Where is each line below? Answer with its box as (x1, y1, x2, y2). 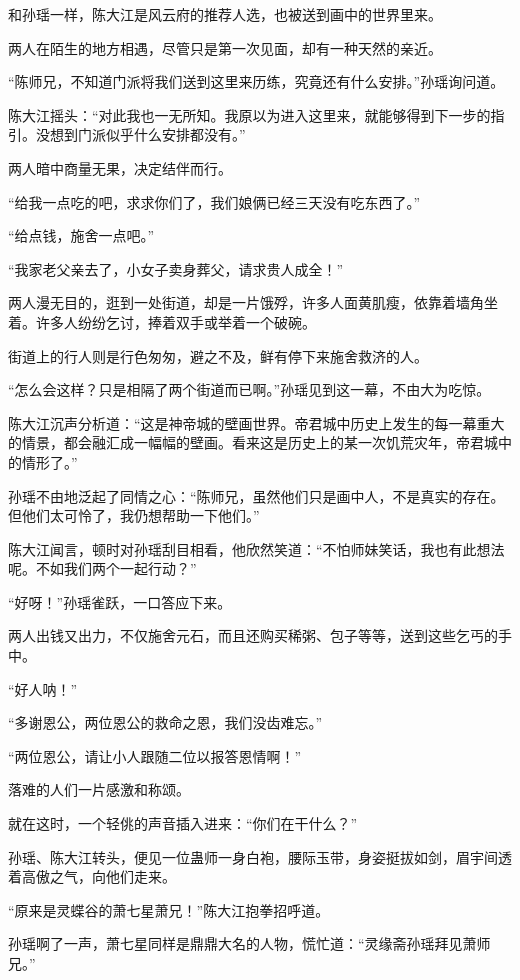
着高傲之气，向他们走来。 (8, 866, 176, 887)
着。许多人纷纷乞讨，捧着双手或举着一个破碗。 (8, 311, 316, 332)
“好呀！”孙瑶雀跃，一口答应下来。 (8, 591, 232, 612)
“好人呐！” (8, 678, 78, 699)
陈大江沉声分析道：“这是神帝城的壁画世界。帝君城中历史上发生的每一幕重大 (8, 412, 505, 433)
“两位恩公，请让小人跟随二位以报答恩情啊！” (8, 745, 302, 766)
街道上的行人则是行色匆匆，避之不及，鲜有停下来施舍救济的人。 (8, 345, 428, 366)
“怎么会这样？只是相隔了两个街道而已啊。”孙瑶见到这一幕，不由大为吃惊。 (8, 379, 491, 400)
